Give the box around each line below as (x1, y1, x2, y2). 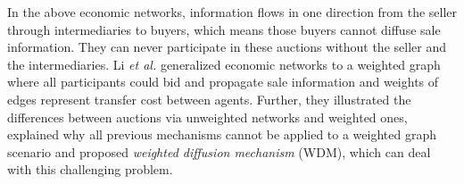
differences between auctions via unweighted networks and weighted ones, (7, 107, 408, 126)
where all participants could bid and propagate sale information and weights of (7, 72, 439, 91)
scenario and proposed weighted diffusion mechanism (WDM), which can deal (7, 142, 431, 161)
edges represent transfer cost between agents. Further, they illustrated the (7, 89, 411, 108)
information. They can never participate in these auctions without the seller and (7, 38, 446, 56)
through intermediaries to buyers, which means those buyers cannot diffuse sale (7, 20, 441, 38)
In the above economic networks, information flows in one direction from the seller (7, 3, 458, 21)
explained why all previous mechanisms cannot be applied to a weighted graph (7, 125, 436, 144)
